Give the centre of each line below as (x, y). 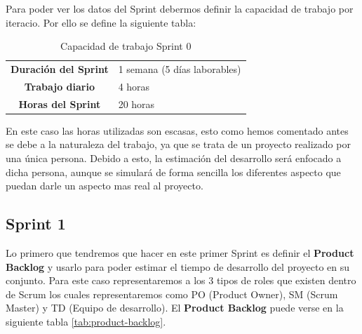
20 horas (136, 103)
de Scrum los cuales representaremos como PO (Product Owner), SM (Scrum (172, 294)
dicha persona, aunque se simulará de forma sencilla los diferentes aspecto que (173, 172)
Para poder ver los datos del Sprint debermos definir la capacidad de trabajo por (180, 8)
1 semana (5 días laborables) (180, 69)
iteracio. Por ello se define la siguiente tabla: (101, 22)
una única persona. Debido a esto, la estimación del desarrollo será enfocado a (174, 158)
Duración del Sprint (60, 69)
